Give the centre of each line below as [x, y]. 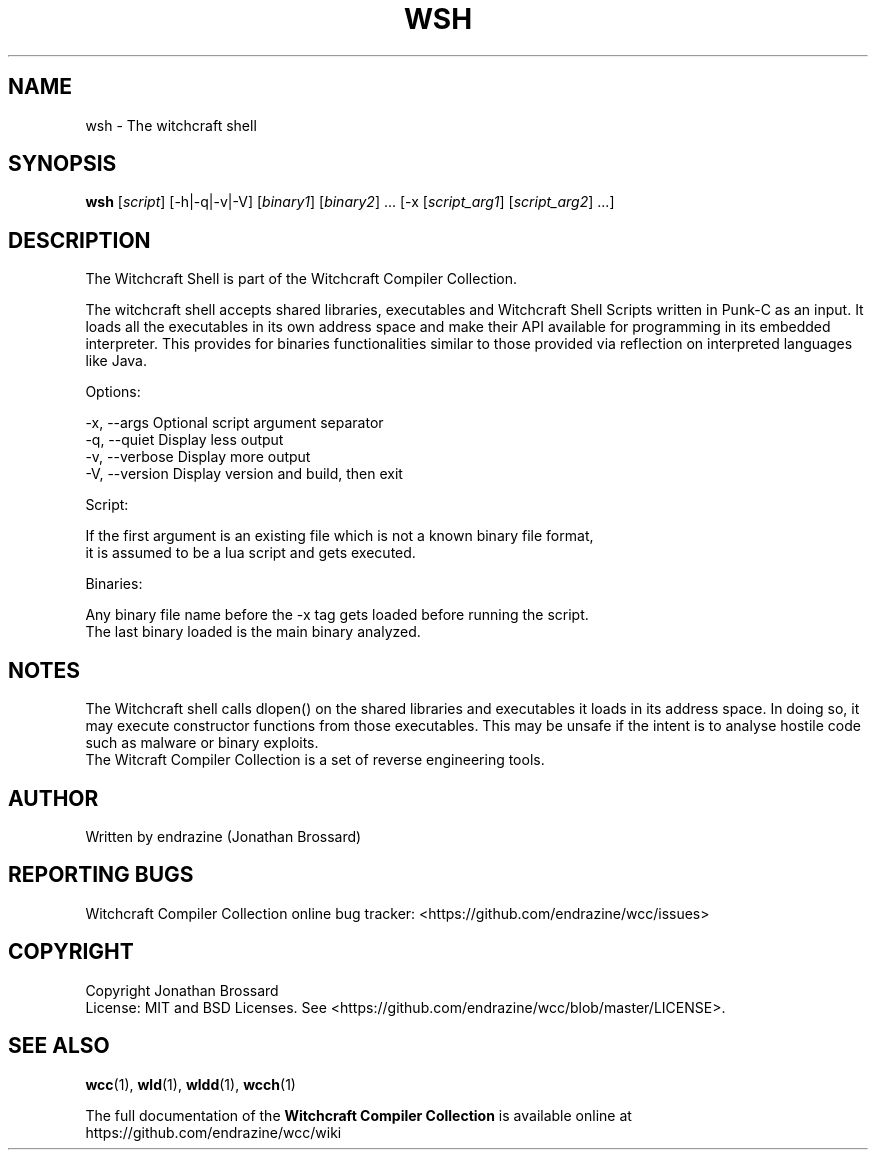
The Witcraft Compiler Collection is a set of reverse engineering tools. [315, 760]
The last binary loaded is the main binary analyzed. [253, 632]
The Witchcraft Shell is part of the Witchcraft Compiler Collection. [301, 279]
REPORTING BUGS [101, 875]
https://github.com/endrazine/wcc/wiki [213, 1132]
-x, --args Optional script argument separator [234, 423]
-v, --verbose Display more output [198, 457]
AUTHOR [53, 798]
